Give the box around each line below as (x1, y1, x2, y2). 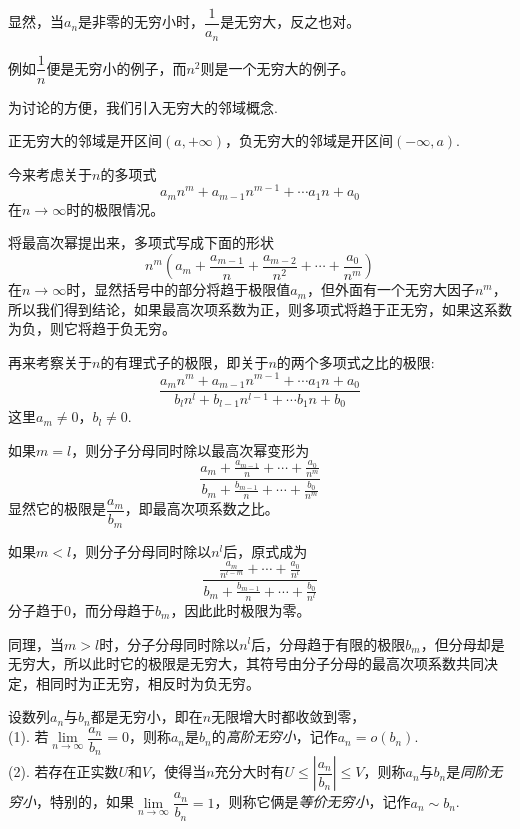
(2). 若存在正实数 (8, 761, 119, 782)
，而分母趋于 (71, 599, 155, 620)
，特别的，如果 (36, 791, 134, 812)
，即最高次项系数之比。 (124, 498, 279, 519)
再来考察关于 (8, 351, 92, 372)
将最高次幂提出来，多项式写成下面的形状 (8, 232, 274, 253)
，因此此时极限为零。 (170, 599, 311, 620)
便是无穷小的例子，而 (46, 57, 187, 78)
